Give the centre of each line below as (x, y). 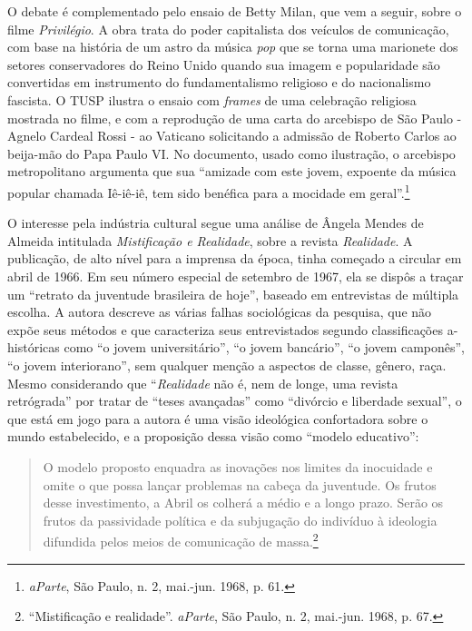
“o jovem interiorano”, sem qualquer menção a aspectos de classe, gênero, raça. (227, 365)
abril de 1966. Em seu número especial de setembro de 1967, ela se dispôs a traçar (236, 276)
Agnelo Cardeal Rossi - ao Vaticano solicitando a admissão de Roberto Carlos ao (232, 136)
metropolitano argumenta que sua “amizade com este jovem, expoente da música (232, 171)
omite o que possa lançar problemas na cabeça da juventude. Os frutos (240, 484)
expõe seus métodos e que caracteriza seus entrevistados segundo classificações (225, 329)
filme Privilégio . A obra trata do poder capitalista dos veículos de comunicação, (228, 29)
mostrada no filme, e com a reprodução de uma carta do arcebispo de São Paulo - (235, 118)
